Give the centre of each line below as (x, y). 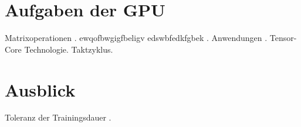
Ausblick (40, 89)
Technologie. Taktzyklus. (69, 49)
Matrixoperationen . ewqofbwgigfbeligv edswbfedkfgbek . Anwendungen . (136, 38)
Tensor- (283, 38)
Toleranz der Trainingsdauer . (58, 117)
